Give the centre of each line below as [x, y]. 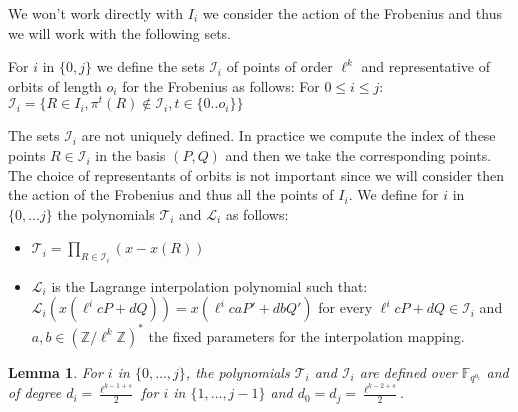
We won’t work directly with [96, 13]
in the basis [130, 155]
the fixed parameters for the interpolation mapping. [306, 335]
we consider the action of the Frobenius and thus [352, 13]
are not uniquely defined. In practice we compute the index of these [288, 135]
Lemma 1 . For [55, 371]
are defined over [408, 371]
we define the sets [150, 66]
